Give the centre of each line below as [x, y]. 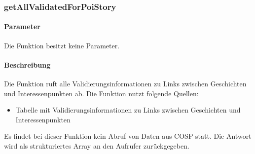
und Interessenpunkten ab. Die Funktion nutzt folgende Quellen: [101, 93]
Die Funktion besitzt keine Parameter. [62, 45]
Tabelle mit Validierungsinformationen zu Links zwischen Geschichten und [128, 110]
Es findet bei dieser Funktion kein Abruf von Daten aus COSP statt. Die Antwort [128, 136]
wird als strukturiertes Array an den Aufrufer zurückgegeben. [97, 146]
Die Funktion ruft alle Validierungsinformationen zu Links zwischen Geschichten [125, 84]
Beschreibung [27, 64]
